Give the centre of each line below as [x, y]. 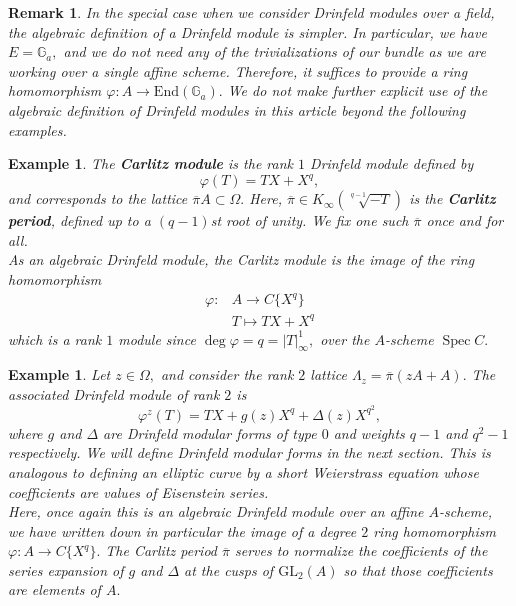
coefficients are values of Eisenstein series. [138, 491]
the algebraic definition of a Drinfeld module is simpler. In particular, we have [247, 31]
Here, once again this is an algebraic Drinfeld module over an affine [216, 511]
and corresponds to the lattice [98, 198]
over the [345, 338]
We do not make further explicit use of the [357, 90]
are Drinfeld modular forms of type [210, 432]
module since [157, 338]
